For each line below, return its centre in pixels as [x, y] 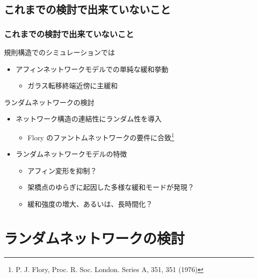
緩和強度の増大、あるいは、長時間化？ [90, 204]
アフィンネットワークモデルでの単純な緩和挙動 [92, 69]
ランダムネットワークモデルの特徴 [71, 154]
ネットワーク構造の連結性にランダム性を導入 [89, 119]
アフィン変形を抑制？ [62, 170]
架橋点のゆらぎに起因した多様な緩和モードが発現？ [111, 187]
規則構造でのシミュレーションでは [60, 52]
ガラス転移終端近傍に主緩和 [73, 85]
